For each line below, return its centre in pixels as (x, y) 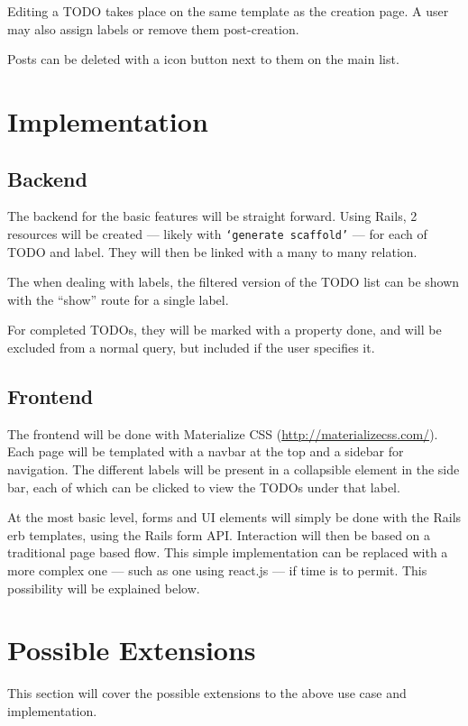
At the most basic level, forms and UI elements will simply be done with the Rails (234, 517)
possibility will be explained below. (104, 588)
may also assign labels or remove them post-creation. (153, 28)
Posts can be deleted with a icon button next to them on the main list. (203, 59)
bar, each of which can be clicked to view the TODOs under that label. (204, 487)
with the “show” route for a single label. (118, 299)
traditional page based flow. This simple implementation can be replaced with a (228, 552)
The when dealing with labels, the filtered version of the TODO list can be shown (234, 282)
